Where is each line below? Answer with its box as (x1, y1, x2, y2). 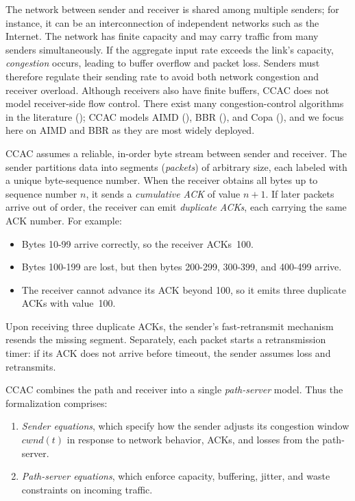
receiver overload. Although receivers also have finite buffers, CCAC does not (5, 82, 330, 97)
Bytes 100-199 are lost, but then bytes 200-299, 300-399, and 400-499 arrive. (21, 259, 342, 274)
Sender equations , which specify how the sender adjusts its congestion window (21, 419, 350, 433)
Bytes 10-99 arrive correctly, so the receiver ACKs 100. (21, 236, 254, 250)
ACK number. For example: (5, 213, 122, 227)
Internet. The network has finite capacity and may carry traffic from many (5, 29, 319, 43)
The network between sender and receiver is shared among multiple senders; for (5, 2, 339, 16)
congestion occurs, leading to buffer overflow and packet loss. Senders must (5, 56, 320, 70)
